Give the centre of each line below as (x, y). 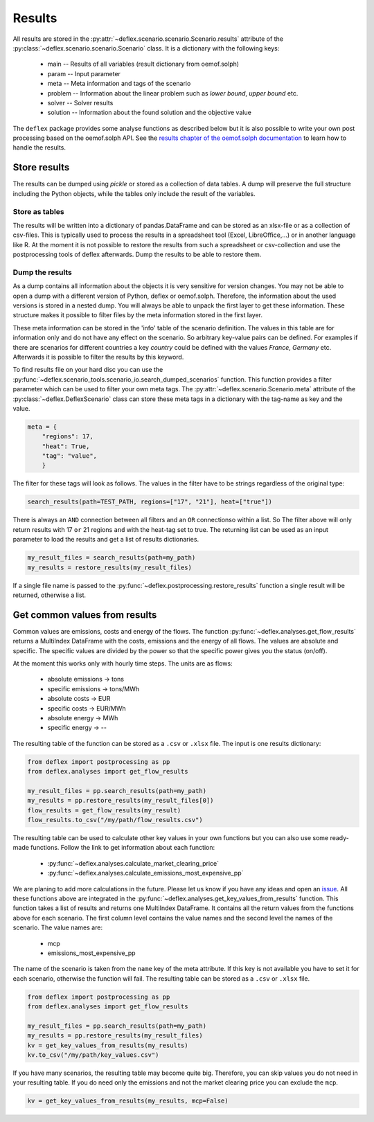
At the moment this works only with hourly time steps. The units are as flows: (123, 664)
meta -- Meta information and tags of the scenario (119, 84)
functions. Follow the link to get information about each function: (123, 848)
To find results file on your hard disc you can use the (88, 370)
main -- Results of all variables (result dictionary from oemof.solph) (143, 64)
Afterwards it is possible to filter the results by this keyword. (98, 357)
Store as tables (39, 211)
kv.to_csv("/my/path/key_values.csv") (93, 1055)
